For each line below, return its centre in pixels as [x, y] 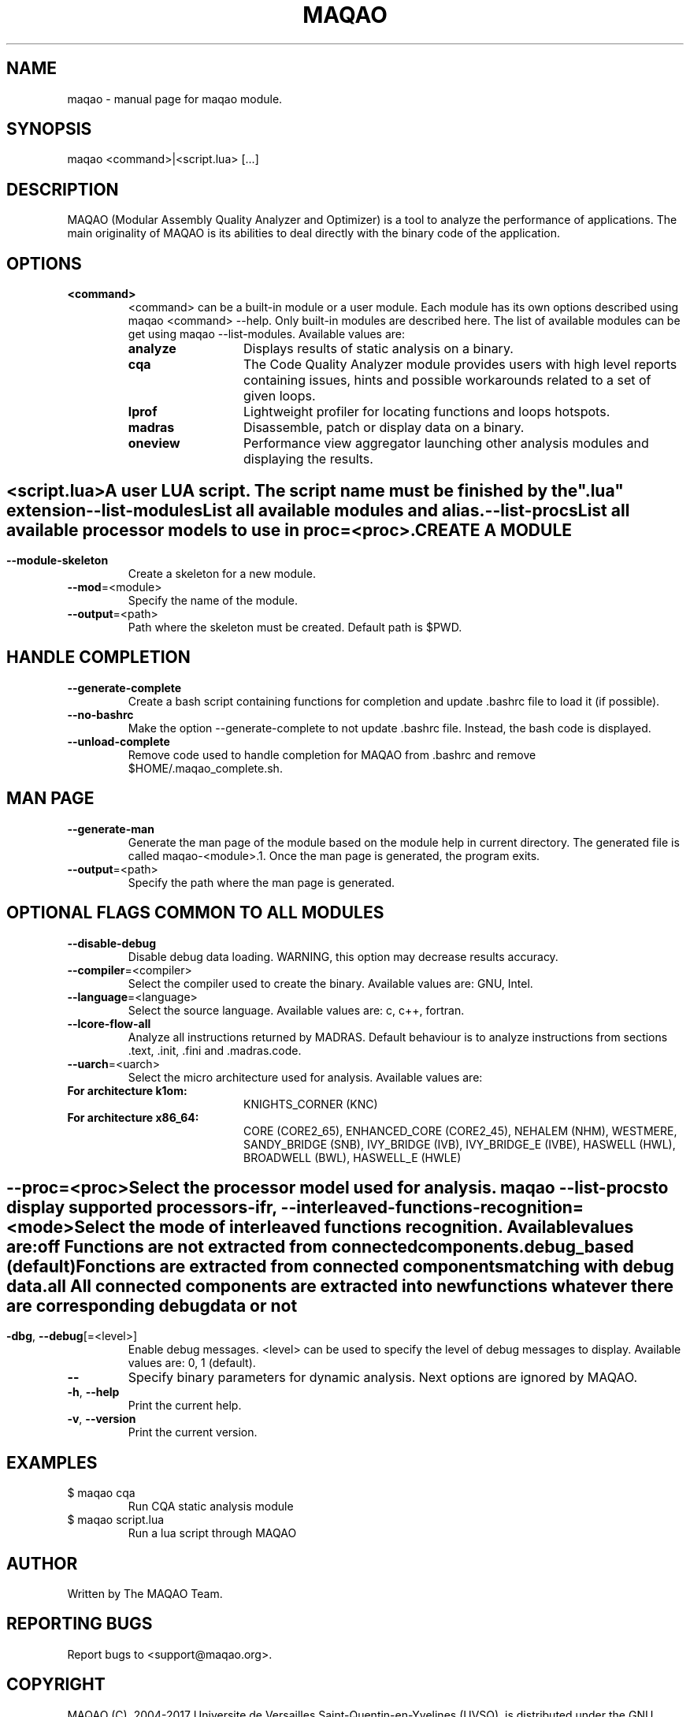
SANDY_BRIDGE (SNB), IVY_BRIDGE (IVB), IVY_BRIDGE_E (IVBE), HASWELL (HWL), [460, 1144]
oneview [154, 443]
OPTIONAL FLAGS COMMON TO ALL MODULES [195, 913]
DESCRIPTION [63, 189]
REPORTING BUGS [80, 1624]
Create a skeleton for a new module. [222, 573]
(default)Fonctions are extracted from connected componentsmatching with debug [340, 1266]
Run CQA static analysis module [211, 1507]
